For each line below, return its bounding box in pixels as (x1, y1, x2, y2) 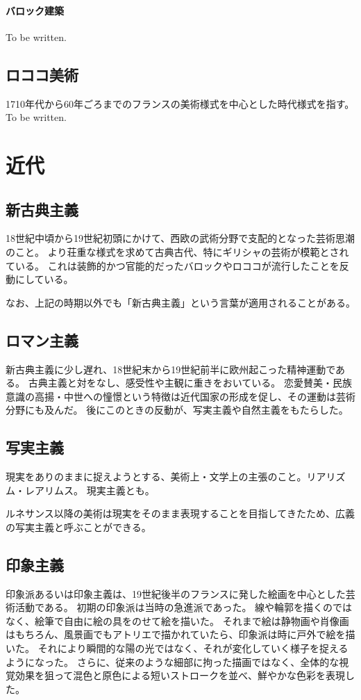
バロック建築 (6, 3, 64, 17)
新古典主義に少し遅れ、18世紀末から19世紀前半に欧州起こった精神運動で (6, 361, 336, 376)
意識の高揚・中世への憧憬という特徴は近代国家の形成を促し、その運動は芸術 (6, 389, 355, 403)
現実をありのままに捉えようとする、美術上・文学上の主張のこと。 (6, 469, 307, 484)
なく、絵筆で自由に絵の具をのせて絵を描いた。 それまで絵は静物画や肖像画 (6, 613, 349, 628)
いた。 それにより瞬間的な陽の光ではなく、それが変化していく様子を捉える (6, 641, 349, 656)
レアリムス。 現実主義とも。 (24, 482, 155, 497)
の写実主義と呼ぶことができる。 (6, 519, 151, 534)
